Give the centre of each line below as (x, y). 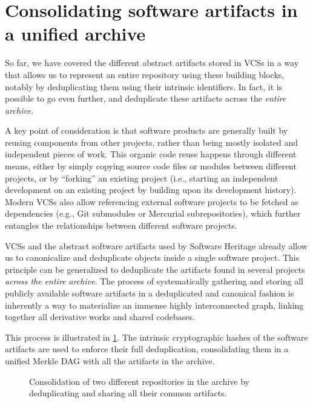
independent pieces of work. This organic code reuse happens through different (151, 154)
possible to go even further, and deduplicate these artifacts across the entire (146, 98)
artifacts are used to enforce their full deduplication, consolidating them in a (147, 349)
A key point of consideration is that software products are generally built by (147, 130)
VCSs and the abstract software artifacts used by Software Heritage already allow (156, 245)
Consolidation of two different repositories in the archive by (139, 381)
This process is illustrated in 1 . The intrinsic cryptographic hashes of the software (156, 337)
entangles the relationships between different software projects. (121, 225)
